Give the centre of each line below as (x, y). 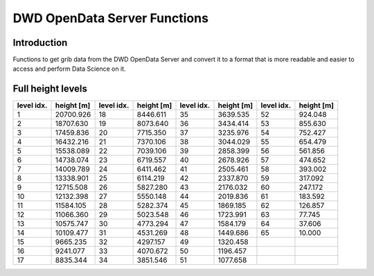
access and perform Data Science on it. (69, 69)
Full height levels (50, 89)
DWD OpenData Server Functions (111, 18)
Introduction (40, 43)
